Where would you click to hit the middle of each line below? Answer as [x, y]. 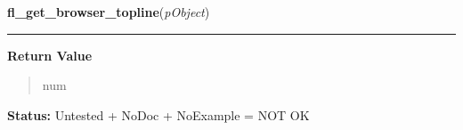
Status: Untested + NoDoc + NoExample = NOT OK [158, 114]
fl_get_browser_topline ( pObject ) [109, 12]
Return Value [50, 55]
